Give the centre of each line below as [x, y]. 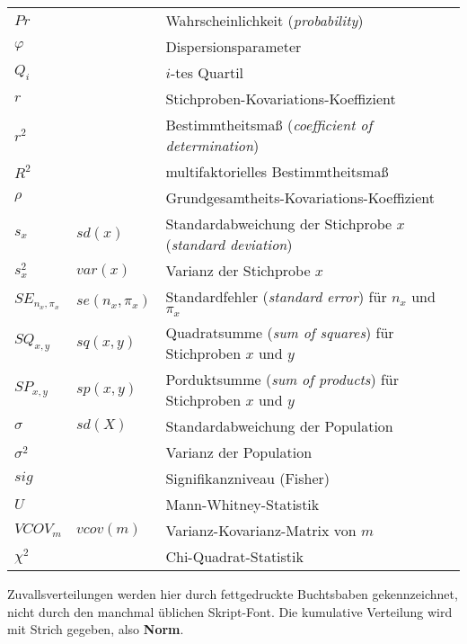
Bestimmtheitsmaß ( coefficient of [269, 125]
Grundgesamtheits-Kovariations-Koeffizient [300, 197]
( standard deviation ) [229, 244]
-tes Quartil [207, 72]
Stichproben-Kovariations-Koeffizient [281, 98]
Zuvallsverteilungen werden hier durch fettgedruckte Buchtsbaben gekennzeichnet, [233, 593]
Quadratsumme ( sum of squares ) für [280, 332]
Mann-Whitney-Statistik [242, 504]
